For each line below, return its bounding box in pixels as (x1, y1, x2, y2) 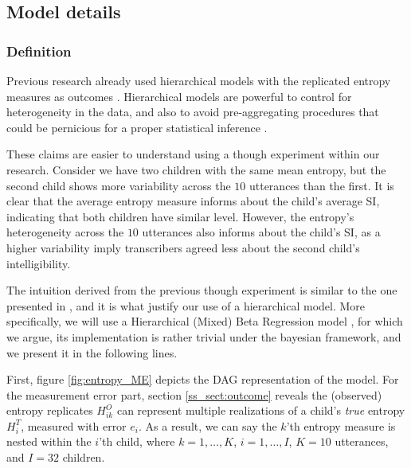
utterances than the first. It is (249, 177, 394, 193)
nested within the (6, 433, 92, 450)
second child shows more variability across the (6, 177, 231, 193)
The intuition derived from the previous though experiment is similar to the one (6, 282, 397, 298)
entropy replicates (6, 402, 93, 419)
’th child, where (99, 433, 175, 450)
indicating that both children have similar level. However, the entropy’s (6, 208, 354, 224)
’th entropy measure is (286, 417, 396, 434)
